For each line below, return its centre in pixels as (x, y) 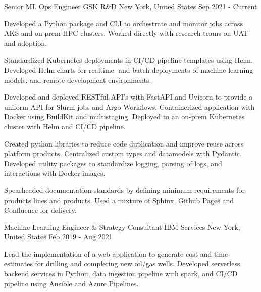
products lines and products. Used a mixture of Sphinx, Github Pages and (119, 200)
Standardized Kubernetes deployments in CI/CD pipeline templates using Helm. (128, 60)
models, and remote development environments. (78, 80)
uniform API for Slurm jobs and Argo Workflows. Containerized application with (129, 106)
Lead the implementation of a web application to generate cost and (108, 253)
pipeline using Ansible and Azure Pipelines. (71, 283)
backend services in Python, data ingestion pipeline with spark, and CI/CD (121, 274)
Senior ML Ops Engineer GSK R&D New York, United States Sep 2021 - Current (131, 6)
